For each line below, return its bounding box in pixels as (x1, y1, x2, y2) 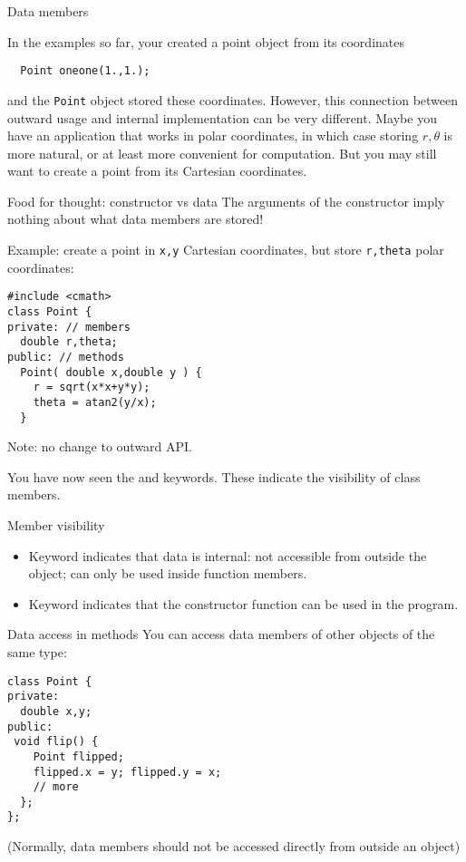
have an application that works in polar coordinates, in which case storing (7, 126, 419, 145)
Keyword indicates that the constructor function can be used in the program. (28, 594, 459, 613)
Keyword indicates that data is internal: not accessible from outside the (28, 546, 427, 565)
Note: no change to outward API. (7, 437, 193, 456)
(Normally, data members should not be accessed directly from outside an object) (7, 837, 461, 856)
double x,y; (20, 704, 92, 718)
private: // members (7, 320, 131, 334)
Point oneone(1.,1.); (20, 64, 150, 78)
